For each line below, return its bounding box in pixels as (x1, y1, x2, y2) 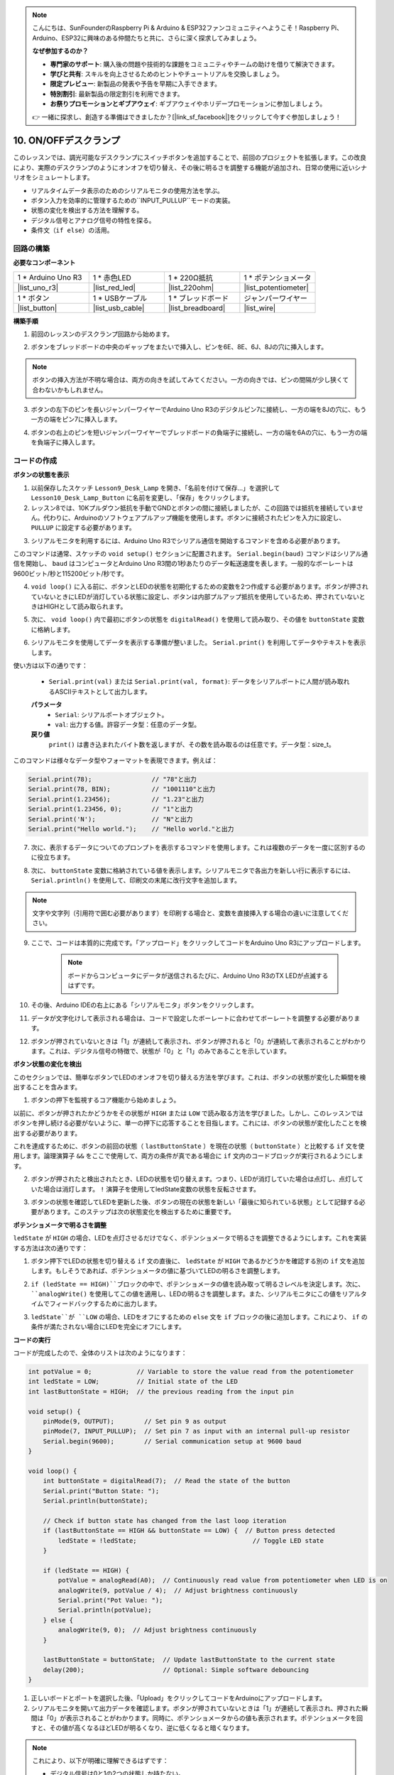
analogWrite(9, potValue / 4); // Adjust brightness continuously (58, 1586, 298, 1594)
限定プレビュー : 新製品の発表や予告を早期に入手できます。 (50, 80, 221, 88)
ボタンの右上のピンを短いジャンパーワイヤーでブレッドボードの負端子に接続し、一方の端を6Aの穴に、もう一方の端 (31, 428, 368, 437)
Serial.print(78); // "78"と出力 (28, 775, 197, 784)
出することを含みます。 (13, 1083, 82, 1091)
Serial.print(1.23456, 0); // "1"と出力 (28, 805, 193, 813)
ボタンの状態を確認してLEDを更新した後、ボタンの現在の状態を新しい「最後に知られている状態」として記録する (31, 1197, 360, 1206)
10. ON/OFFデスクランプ (13, 135, 121, 147)
